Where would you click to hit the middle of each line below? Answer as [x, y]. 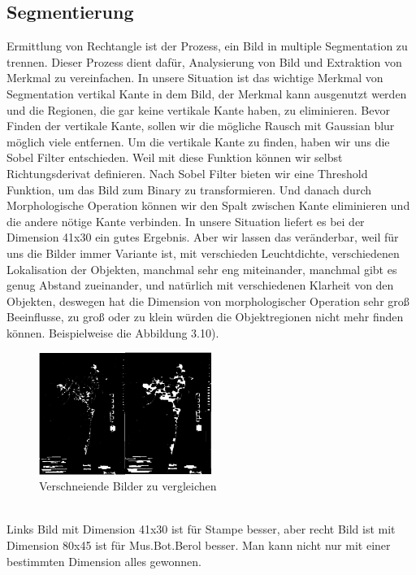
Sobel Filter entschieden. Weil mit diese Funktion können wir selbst [175, 157]
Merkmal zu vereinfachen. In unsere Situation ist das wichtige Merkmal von [195, 78]
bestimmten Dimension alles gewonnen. [104, 561]
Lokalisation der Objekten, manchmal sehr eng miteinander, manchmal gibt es [202, 269]
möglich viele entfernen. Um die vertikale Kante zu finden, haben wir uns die [198, 141]
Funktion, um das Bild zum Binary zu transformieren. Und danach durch [189, 189]
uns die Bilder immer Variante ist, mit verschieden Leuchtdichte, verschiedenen [203, 253]
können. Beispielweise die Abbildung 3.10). [113, 332]
